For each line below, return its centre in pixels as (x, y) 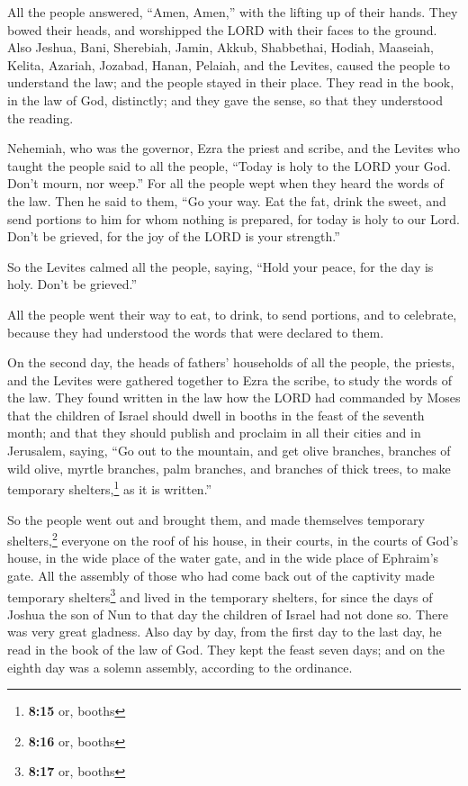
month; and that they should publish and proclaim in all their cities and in (214, 433)
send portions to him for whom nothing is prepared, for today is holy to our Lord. (234, 218)
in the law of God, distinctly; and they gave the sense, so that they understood (225, 99)
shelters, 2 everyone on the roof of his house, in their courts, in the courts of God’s (233, 539)
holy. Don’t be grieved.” (72, 284)
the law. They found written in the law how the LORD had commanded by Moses (234, 398)
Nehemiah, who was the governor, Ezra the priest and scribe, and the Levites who (234, 148)
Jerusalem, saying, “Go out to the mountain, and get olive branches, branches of (229, 451)
